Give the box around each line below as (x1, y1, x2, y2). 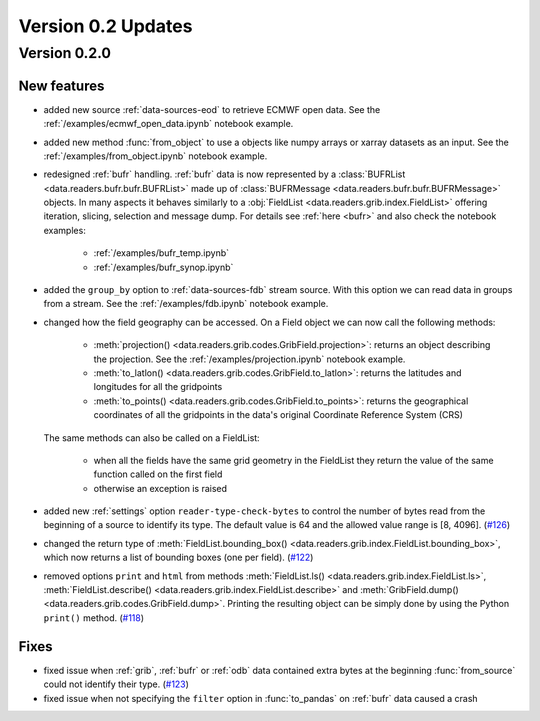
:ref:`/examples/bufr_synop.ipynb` (93, 261, 234, 273)
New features (18, 77, 105, 94)
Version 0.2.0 (18, 44, 112, 62)
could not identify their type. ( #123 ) (43, 678, 190, 690)
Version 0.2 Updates (18, 15, 193, 37)
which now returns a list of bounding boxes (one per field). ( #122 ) (43, 551, 314, 564)
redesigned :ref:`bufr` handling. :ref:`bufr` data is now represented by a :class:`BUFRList (43, 168, 406, 180)
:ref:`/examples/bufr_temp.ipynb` (93, 247, 230, 259)
